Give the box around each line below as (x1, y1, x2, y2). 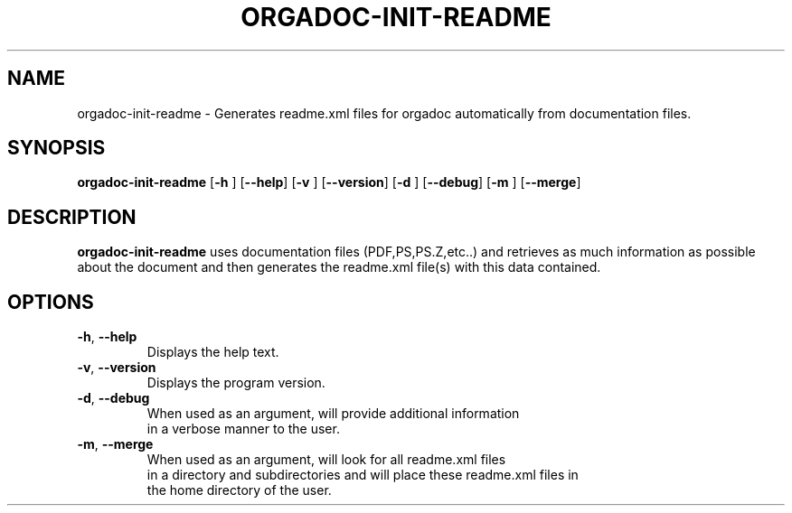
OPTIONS (7, 290, 94, 313)
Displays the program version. (146, 375, 325, 391)
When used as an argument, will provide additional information (146, 406, 520, 422)
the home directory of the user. (146, 482, 332, 499)
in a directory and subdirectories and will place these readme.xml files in (146, 467, 579, 483)
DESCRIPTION (7, 205, 137, 229)
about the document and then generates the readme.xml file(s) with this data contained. (77, 259, 601, 275)
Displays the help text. (146, 344, 279, 360)
